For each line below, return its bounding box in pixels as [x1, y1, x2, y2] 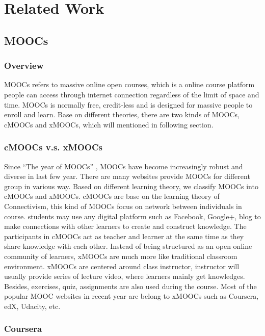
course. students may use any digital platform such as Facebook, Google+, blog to [4, 211, 261, 221]
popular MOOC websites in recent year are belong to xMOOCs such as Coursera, [4, 291, 259, 301]
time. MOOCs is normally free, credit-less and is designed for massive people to [4, 99, 253, 110]
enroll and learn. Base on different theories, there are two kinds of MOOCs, [4, 109, 240, 120]
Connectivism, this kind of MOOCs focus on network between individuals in [4, 200, 242, 211]
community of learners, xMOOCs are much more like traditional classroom [4, 250, 237, 261]
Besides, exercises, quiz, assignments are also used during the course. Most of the [4, 280, 257, 291]
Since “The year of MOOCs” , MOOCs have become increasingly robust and [4, 161, 243, 171]
